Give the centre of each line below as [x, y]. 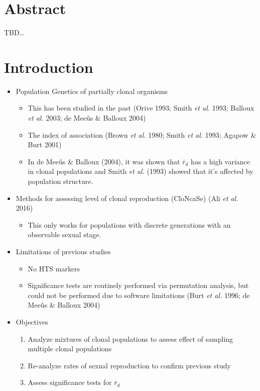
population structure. [60, 181]
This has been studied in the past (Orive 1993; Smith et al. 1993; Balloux [141, 108]
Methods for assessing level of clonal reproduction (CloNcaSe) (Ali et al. [127, 198]
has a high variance [221, 161]
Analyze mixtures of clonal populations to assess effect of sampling [131, 338]
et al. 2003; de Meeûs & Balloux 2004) [87, 118]
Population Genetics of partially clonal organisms [92, 91]
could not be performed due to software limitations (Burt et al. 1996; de [139, 295]
